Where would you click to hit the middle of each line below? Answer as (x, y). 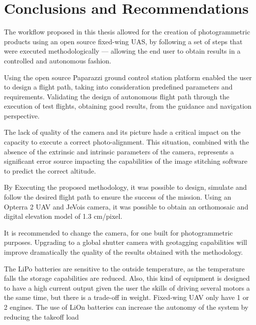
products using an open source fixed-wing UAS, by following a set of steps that (123, 41)
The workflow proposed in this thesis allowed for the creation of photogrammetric (127, 32)
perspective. (22, 115)
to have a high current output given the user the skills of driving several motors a (127, 287)
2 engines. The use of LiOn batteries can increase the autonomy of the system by (126, 307)
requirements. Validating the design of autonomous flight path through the (117, 96)
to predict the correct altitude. (50, 170)
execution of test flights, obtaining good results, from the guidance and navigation (128, 106)
